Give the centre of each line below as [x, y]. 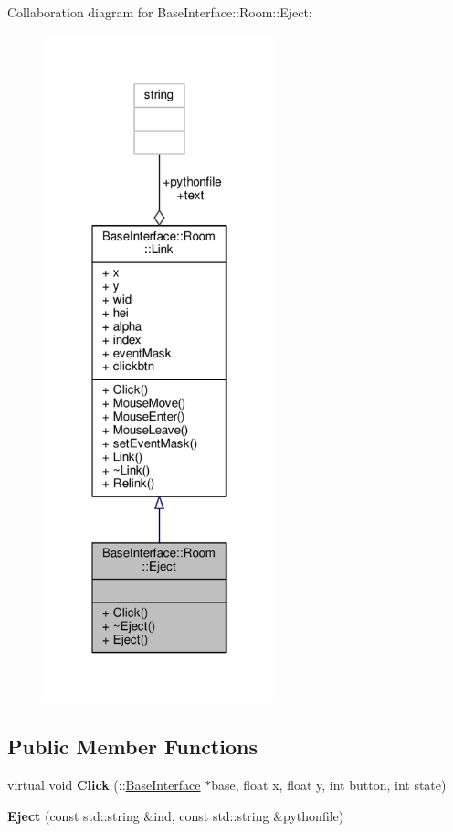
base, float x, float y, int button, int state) [329, 785]
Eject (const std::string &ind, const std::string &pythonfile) [176, 815]
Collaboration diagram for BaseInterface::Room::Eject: [160, 12]
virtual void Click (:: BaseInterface [104, 785]
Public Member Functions [132, 747]
